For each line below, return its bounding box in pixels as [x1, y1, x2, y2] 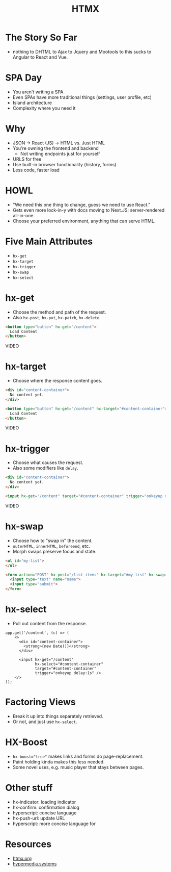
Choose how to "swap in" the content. [12, 537, 93, 544]
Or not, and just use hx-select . [12, 719, 77, 725]
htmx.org [12, 855, 32, 861]
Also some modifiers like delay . [12, 465, 78, 471]
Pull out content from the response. [12, 621, 88, 626]
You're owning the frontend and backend [12, 145, 99, 151]
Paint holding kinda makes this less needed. [12, 758, 105, 765]
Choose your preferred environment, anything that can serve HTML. [12, 218, 156, 224]
